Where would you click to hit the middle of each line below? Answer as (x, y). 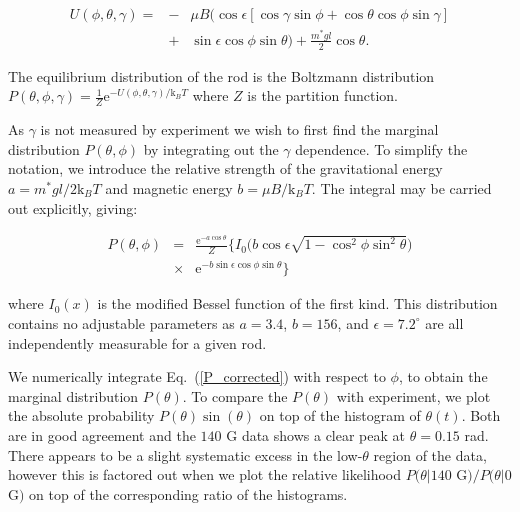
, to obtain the (443, 376)
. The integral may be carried (401, 187)
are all (444, 322)
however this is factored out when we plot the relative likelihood (205, 474)
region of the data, (430, 454)
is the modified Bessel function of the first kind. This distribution (297, 303)
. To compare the (235, 395)
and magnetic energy (169, 187)
